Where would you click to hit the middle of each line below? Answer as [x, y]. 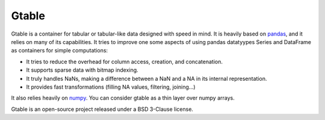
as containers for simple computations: [60, 51]
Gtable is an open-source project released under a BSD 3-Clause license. [102, 109]
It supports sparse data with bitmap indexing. [82, 70]
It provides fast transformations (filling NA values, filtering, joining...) [111, 87]
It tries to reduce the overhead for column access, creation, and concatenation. [124, 62]
